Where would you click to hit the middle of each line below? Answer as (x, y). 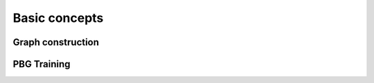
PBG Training (42, 64)
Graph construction (56, 42)
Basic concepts (58, 18)
